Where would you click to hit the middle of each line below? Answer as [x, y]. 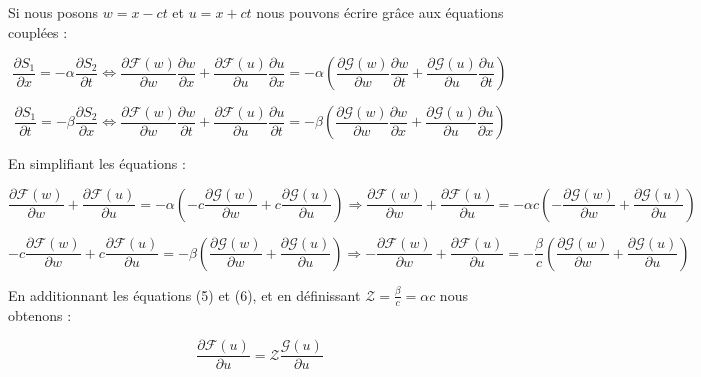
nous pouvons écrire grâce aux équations [380, 12]
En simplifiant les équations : [97, 163]
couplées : [38, 31]
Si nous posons [53, 12]
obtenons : [40, 314]
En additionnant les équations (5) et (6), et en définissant [184, 294]
